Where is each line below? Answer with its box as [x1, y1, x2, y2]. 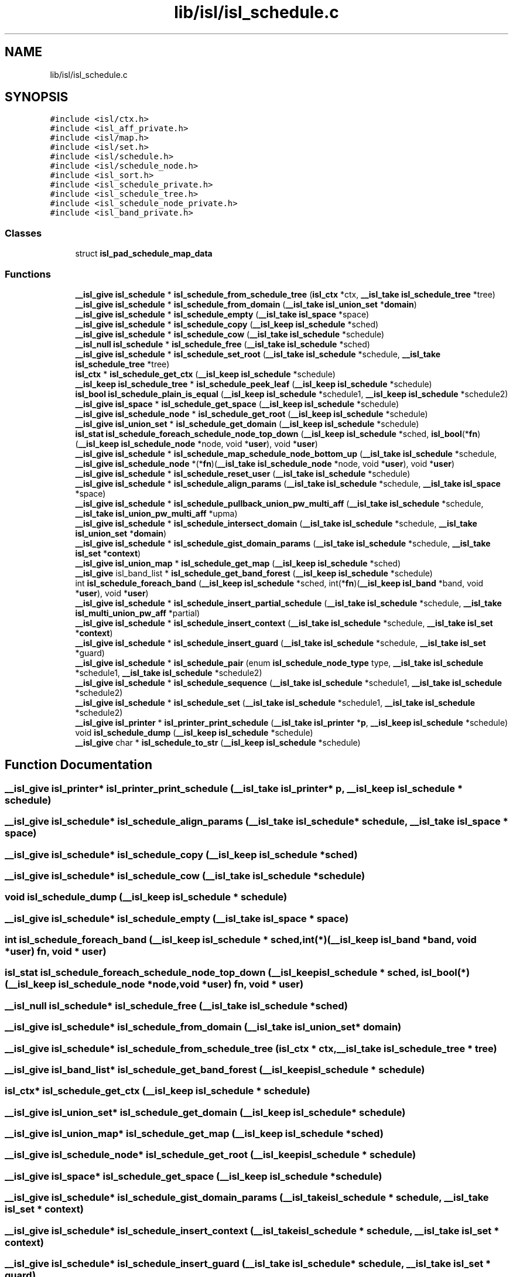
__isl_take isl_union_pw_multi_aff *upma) [75, 508, 238, 518]
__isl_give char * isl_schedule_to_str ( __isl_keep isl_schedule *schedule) [75, 737, 361, 747]
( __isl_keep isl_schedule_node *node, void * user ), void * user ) [75, 438, 318, 449]
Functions [5, 268, 51, 280]
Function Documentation [5, 757, 152, 773]
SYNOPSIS [5, 90, 69, 105]
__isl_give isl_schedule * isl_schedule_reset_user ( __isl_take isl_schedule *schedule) [75, 468, 411, 479]
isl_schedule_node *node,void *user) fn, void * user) [58, 978, 304, 991]
